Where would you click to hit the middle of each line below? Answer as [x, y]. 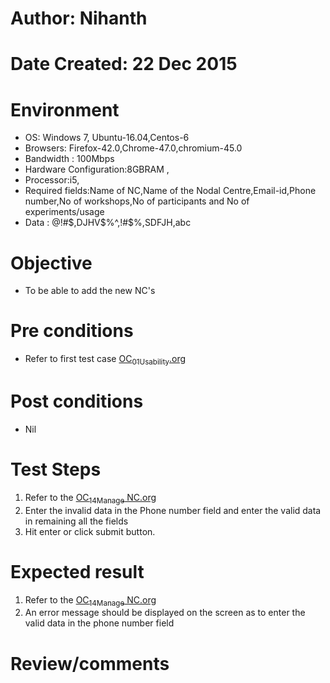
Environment [65, 109]
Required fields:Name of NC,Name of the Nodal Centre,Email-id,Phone [170, 191]
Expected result [77, 571]
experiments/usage [64, 212]
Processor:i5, [52, 180]
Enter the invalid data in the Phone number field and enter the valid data [173, 510]
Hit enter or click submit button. [90, 531]
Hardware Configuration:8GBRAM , [97, 169]
